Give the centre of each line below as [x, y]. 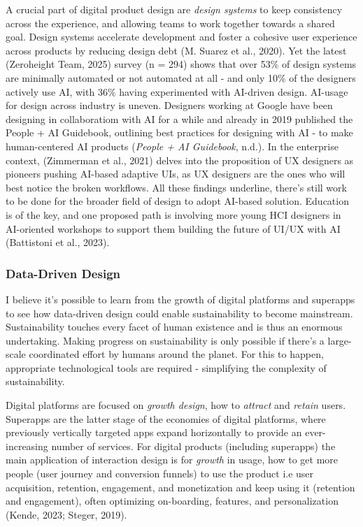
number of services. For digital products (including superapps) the [193, 446]
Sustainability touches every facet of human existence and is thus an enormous [174, 327]
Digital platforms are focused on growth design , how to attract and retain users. [176, 405]
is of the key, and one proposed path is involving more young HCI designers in [173, 214]
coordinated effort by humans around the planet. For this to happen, [176, 354]
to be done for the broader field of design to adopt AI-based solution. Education [177, 201]
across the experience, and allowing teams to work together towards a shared [170, 23]
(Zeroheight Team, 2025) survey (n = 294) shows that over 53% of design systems [181, 64]
